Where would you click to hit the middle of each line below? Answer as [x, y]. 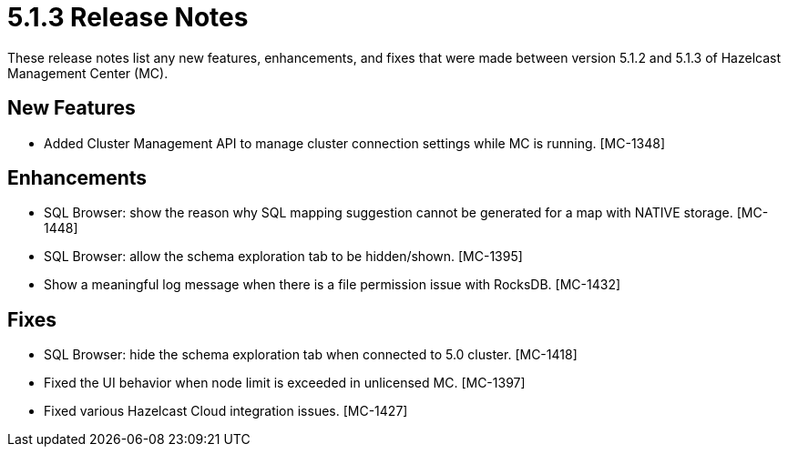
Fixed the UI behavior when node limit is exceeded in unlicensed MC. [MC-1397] [285, 383]
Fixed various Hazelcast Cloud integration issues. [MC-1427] [226, 411]
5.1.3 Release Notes [128, 17]
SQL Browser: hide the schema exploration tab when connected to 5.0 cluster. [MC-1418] [311, 355]
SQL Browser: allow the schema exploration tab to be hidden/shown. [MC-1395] [283, 257]
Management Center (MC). [88, 73]
